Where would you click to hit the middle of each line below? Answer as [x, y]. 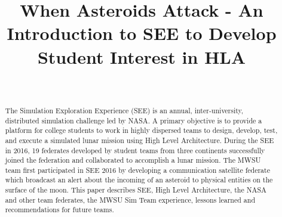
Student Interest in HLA [142, 56]
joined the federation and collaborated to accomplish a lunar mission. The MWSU [133, 160]
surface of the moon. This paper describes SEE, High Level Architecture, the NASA [136, 190]
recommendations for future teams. [59, 210]
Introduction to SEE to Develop [142, 33]
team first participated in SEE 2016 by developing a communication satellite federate [137, 170]
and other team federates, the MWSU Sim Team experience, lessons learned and [130, 199]
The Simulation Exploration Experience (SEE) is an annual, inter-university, [124, 110]
